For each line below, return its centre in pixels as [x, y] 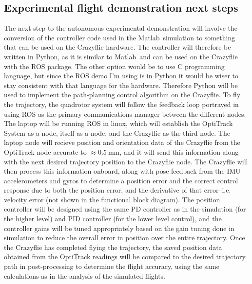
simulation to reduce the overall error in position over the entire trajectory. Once [125, 238]
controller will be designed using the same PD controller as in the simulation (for [125, 209]
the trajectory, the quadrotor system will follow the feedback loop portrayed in [121, 104]
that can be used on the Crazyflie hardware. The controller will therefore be [117, 47]
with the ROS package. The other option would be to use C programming [114, 66]
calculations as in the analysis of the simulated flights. [85, 275]
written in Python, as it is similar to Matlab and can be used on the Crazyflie [121, 56]
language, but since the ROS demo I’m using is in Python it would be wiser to [121, 76]
